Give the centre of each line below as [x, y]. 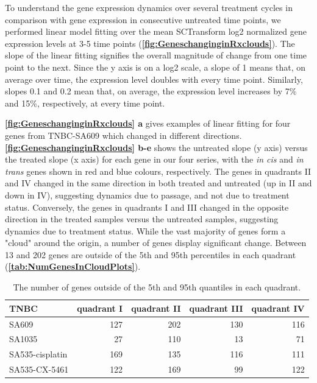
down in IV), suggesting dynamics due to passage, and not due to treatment [147, 195]
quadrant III [216, 308]
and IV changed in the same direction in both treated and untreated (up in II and [158, 183]
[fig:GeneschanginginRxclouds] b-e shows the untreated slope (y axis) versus [156, 147]
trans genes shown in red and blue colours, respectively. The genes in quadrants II [158, 171]
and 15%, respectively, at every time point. [85, 103]
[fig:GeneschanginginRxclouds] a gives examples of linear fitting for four [148, 123]
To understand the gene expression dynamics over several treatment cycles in [149, 7]
